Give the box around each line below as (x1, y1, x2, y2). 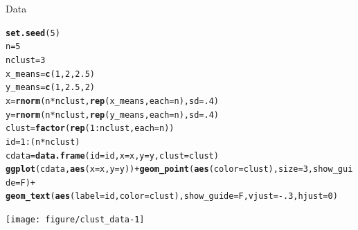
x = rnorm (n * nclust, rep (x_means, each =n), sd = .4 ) (6, 96, 219, 106)
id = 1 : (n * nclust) (6, 136, 80, 147)
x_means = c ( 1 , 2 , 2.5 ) (6, 69, 95, 79)
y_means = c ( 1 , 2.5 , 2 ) (6, 82, 95, 93)
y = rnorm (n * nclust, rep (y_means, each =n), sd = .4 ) (6, 109, 219, 120)
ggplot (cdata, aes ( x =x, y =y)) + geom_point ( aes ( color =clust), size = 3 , (6, 164, 314, 175)
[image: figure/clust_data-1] (6, 215, 145, 225)
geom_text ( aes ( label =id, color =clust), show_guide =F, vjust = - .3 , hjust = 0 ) (6, 191, 338, 202)
